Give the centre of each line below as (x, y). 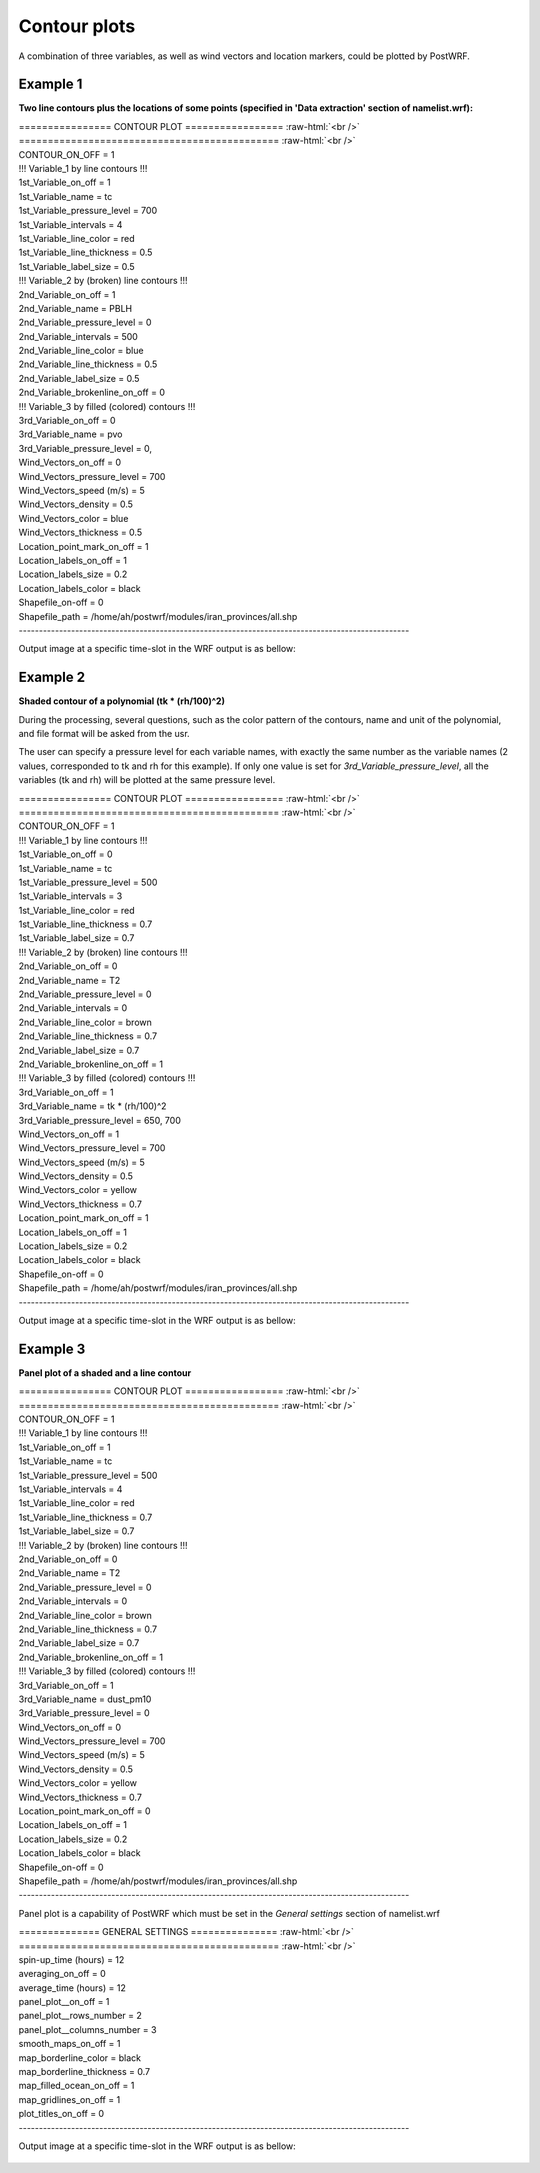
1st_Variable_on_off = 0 (66, 854)
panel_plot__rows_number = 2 (80, 2016)
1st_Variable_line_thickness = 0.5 (85, 252)
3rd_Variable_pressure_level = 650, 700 (100, 1120)
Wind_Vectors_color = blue (73, 518)
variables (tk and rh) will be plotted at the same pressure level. (147, 780)
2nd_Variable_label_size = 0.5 (79, 378)
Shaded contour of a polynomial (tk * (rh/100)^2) (121, 701)
